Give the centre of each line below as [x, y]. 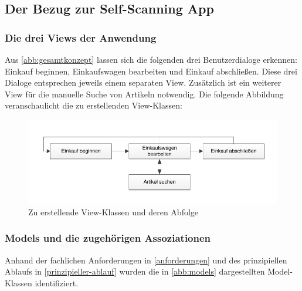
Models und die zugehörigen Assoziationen [108, 238]
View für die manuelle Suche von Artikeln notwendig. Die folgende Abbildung [144, 94]
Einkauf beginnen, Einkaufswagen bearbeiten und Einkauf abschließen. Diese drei [151, 71]
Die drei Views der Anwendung [81, 37]
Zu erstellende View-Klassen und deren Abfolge [113, 212]
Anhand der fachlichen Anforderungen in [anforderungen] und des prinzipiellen [146, 260]
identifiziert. [57, 282]
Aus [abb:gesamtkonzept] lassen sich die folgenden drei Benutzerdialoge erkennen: [151, 59]
